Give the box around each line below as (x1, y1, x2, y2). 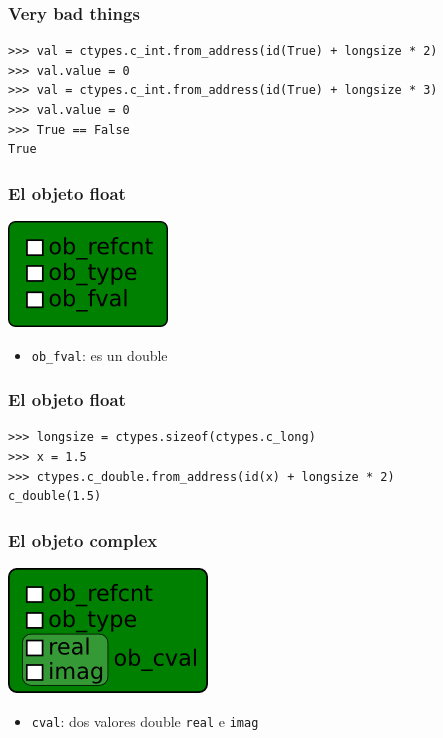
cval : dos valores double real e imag (31, 710, 259, 731)
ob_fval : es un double (31, 344, 168, 365)
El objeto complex (8, 527, 158, 552)
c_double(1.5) (8, 489, 102, 504)
